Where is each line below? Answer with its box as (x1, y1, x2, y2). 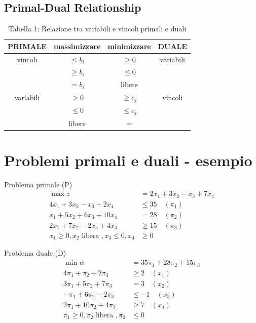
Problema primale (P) (4, 179, 72, 189)
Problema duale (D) (4, 248, 66, 258)
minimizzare (107, 41, 151, 51)
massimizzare (53, 41, 101, 51)
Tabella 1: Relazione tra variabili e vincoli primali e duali (8, 23, 187, 34)
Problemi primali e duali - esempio (4, 149, 252, 170)
